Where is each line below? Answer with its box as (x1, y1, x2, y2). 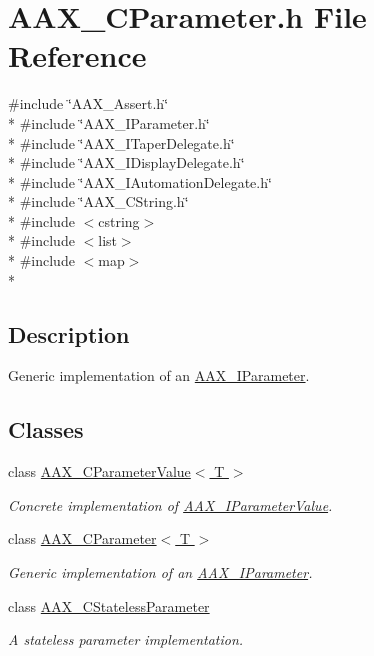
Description (8, 318, 130, 349)
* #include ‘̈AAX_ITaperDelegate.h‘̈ (8, 132, 235, 153)
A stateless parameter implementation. (8, 629, 244, 650)
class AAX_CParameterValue (8, 461, 191, 482)
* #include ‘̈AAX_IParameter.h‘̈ (8, 112, 210, 133)
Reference (8, 35, 147, 76)
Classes (8, 414, 84, 445)
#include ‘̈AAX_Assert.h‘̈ (8, 93, 169, 114)
